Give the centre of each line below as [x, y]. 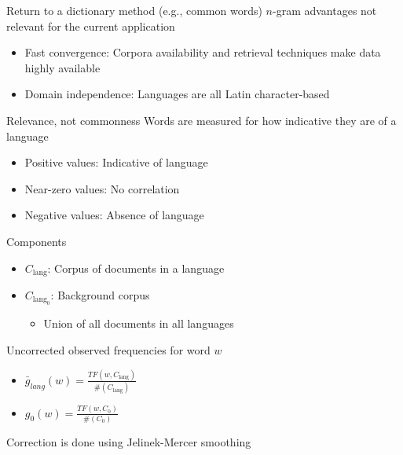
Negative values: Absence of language [114, 215]
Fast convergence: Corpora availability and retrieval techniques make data [203, 52]
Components [37, 241]
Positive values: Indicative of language [116, 162]
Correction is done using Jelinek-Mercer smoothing [129, 441]
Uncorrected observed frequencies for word [108, 349]
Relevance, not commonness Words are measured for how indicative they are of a [201, 120]
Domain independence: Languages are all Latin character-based [177, 94]
